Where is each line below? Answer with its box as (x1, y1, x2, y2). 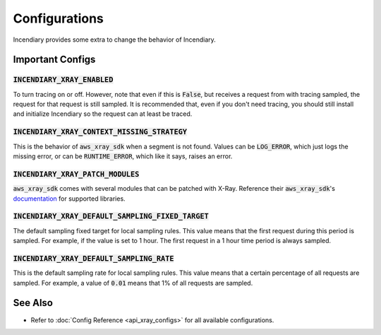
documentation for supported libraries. (13, 194, 126, 203)
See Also (13, 297, 53, 309)
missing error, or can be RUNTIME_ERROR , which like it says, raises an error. (13, 152, 233, 160)
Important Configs (13, 54, 96, 66)
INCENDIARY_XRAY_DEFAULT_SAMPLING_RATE (13, 254, 174, 263)
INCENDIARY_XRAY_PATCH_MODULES (13, 170, 140, 179)
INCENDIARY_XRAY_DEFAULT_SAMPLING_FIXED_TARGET (13, 212, 210, 221)
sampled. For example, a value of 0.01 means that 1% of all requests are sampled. (13, 278, 253, 287)
